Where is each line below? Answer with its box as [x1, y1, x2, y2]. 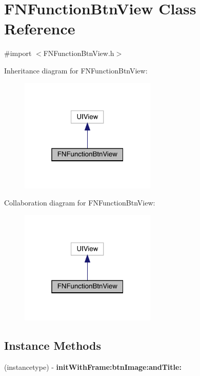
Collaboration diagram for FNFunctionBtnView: [4, 197, 155, 208]
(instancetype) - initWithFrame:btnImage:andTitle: [4, 361, 182, 372]
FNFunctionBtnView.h [43, 48, 114, 59]
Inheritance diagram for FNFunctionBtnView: [4, 65, 148, 76]
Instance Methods [4, 337, 101, 353]
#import [4, 48, 32, 59]
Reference [4, 18, 75, 39]
